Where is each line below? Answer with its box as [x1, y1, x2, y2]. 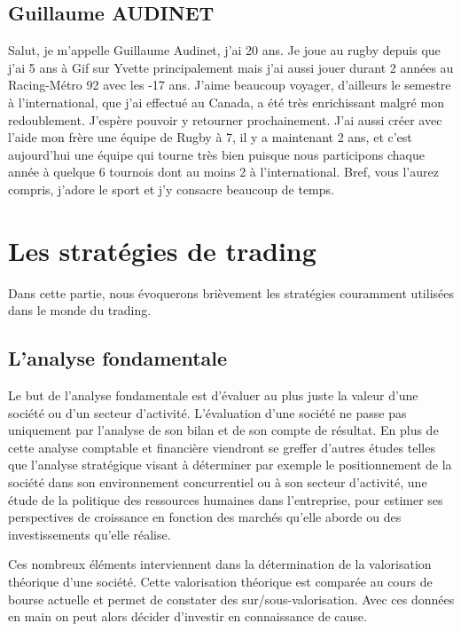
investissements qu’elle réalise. [8, 525, 171, 543]
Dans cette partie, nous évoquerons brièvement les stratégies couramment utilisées [8, 283, 454, 302]
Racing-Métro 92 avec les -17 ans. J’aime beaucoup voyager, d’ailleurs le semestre [8, 75, 451, 94]
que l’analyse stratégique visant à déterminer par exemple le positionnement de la [8, 455, 452, 474]
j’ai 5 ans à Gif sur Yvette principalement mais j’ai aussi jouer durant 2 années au [8, 58, 454, 76]
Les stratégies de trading [8, 232, 316, 268]
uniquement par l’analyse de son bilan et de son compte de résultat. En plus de [8, 421, 439, 439]
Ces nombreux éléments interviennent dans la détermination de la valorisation [8, 555, 432, 573]
